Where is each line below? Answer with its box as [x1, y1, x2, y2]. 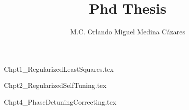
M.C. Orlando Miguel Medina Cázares [70, 27, 185, 37]
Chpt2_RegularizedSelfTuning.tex [4, 80, 107, 90]
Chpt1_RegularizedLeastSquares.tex [4, 63, 114, 74]
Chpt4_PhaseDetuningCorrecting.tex [4, 96, 116, 107]
